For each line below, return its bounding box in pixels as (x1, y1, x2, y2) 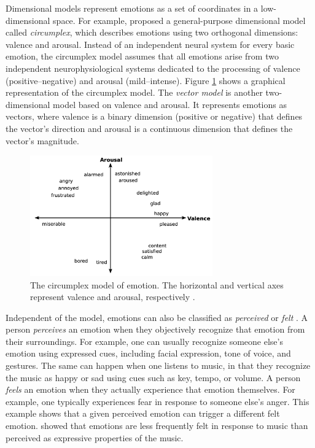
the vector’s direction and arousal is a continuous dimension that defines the (6, 122, 293, 134)
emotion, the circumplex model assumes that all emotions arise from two (6, 50, 279, 63)
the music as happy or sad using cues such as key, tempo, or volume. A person (6, 371, 301, 384)
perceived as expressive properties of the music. (6, 431, 184, 444)
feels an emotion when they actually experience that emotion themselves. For (6, 383, 295, 396)
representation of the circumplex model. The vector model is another (6, 86, 263, 99)
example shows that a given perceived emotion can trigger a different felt (6, 407, 280, 420)
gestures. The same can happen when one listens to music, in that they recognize (6, 359, 311, 372)
